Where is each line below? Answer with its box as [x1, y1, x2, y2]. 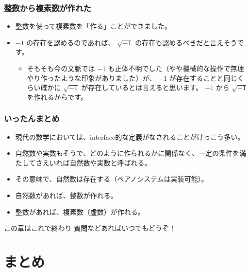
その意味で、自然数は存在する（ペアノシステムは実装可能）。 [15, 174, 208, 184]
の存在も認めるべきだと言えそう [135, 37, 237, 47]
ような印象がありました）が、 [61, 73, 156, 83]
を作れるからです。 [27, 91, 87, 102]
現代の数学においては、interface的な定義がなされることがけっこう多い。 [15, 131, 245, 142]
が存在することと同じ [169, 73, 237, 83]
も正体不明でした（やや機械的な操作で [108, 63, 231, 73]
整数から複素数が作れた [4, 1, 91, 14]
